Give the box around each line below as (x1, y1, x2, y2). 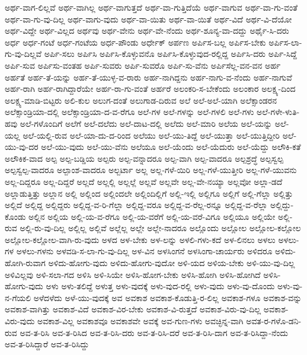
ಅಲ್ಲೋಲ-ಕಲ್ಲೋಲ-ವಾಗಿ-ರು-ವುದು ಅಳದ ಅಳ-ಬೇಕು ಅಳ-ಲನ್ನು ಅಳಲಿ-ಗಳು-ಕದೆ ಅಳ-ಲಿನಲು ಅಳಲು (5, 233, 276, 245)
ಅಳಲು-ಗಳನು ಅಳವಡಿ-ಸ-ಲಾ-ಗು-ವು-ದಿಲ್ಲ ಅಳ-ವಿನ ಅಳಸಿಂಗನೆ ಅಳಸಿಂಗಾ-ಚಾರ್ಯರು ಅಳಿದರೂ (16, 245, 273, 257)
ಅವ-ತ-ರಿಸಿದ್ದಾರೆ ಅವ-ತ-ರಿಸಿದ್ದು (5, 338, 89, 350)
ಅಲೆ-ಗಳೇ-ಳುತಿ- (257, 105, 300, 118)
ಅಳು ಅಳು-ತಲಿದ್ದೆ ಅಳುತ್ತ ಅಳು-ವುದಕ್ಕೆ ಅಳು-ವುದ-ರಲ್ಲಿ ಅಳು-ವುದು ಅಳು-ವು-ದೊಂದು (46, 280, 275, 292)
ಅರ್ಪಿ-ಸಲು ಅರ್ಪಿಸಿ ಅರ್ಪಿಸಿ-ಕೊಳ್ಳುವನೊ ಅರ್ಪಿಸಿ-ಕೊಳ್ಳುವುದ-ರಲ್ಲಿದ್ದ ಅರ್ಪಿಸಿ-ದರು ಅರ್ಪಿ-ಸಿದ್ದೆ (44, 47, 297, 60)
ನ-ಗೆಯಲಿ (5, 291, 31, 303)
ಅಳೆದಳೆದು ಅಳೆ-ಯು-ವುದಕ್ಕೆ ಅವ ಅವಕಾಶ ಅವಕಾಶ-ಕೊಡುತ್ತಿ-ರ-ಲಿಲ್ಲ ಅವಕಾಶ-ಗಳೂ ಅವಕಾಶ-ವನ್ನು (33, 291, 302, 303)
